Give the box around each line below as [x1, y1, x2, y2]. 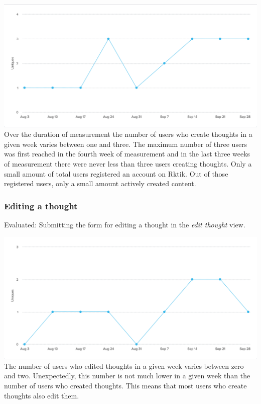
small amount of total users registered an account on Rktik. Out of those [4, 168, 228, 179]
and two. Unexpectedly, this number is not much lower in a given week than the [4, 370, 250, 381]
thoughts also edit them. [4, 390, 79, 400]
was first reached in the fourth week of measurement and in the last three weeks [4, 148, 250, 159]
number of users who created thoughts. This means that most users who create [4, 380, 247, 390]
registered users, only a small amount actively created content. [4, 178, 196, 189]
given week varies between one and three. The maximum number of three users [4, 138, 247, 149]
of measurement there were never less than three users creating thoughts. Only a [4, 158, 252, 169]
